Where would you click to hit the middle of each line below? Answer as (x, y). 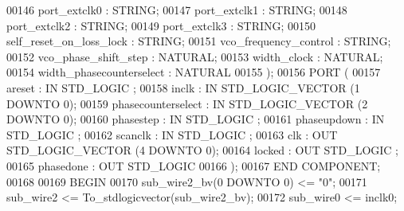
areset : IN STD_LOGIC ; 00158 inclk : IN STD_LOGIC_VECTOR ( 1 (183, 87)
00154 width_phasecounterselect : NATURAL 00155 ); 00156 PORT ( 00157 (194, 72)
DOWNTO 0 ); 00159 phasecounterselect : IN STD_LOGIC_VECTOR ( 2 (187, 103)
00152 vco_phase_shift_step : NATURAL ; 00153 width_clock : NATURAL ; (195, 56)
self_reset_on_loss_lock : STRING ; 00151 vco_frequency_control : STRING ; (199, 41)
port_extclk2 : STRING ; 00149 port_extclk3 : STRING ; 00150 (161, 25)
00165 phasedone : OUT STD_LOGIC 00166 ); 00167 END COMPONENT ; (194, 165)
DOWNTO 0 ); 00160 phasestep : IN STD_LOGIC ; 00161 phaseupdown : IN (196, 119)
